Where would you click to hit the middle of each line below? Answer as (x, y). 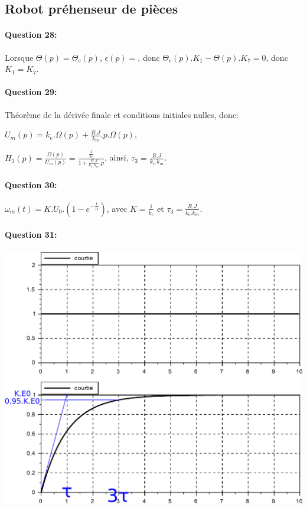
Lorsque (19, 57)
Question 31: (31, 235)
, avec (117, 208)
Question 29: (31, 92)
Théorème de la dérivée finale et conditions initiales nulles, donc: (122, 114)
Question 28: (31, 35)
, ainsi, (117, 157)
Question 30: (31, 184)
